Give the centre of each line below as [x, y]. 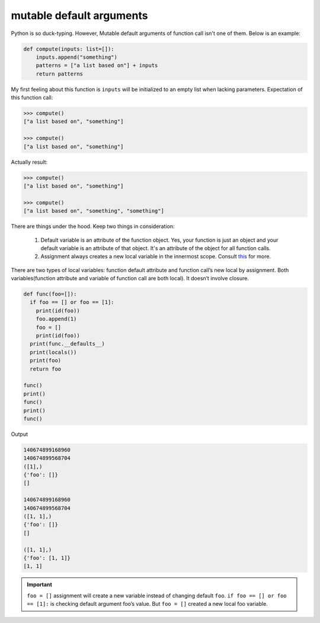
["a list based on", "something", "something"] [94, 211]
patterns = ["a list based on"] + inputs [97, 66]
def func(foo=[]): [50, 294]
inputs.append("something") [77, 57]
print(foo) [46, 360]
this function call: [32, 97]
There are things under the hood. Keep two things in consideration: [93, 226]
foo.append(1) [56, 319]
